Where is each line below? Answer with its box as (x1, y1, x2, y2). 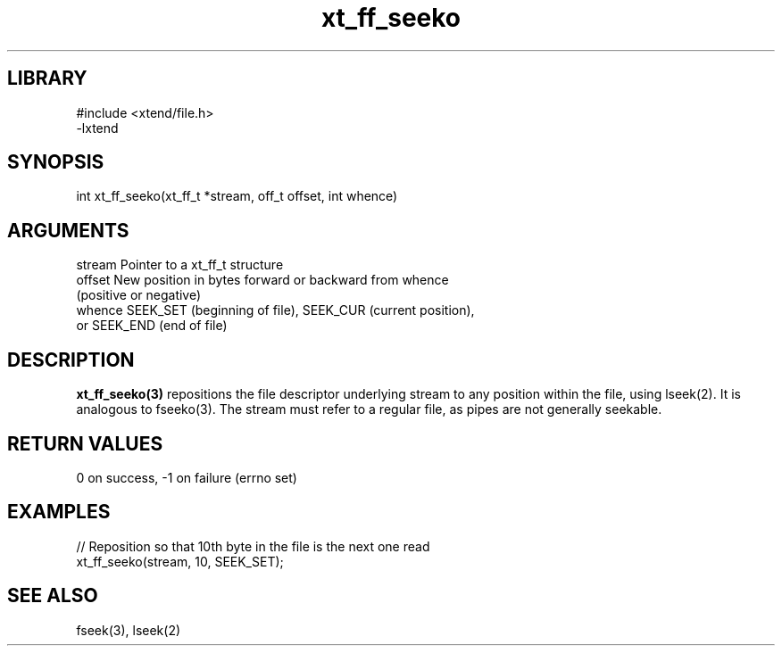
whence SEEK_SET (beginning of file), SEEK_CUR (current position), (76, 302, 475, 318)
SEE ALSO (7, 584, 98, 608)
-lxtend (76, 120, 119, 136)
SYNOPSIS (7, 151, 104, 174)
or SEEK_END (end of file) (76, 318, 228, 334)
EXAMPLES (7, 500, 111, 524)
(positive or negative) (76, 287, 202, 303)
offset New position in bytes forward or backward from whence (76, 272, 449, 288)
